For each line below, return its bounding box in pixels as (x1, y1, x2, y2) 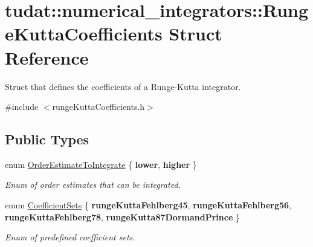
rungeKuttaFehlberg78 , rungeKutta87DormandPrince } (5, 210, 240, 223)
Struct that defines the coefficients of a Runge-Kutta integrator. (5, 80, 241, 92)
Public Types (5, 130, 89, 149)
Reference (5, 45, 89, 69)
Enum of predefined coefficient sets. (5, 231, 135, 243)
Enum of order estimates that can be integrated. (5, 178, 181, 191)
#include (5, 100, 39, 113)
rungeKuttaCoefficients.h (52, 100, 145, 113)
